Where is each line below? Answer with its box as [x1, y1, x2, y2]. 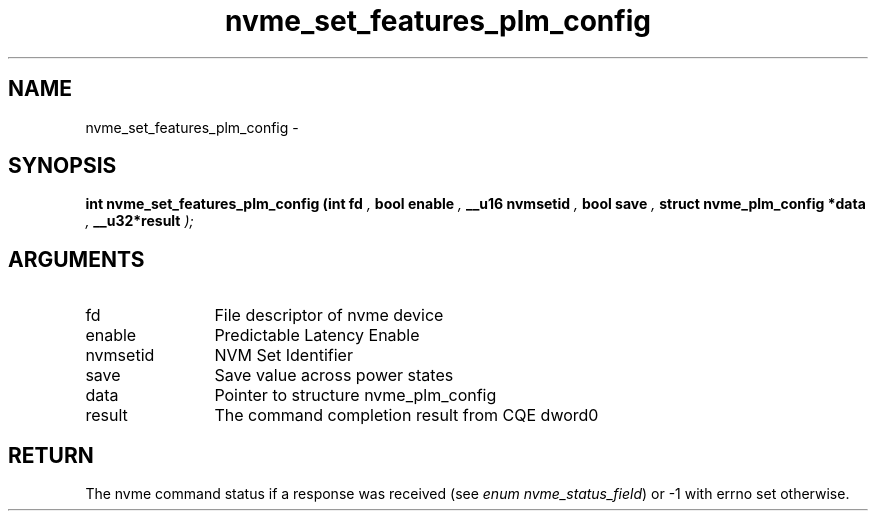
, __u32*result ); [85, 212, 194, 230]
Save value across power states [214, 365, 454, 386]
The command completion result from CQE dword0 [214, 405, 599, 426]
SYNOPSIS [8, 153, 117, 179]
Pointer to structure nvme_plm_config [214, 385, 497, 406]
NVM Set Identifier [214, 345, 353, 366]
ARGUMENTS [8, 246, 145, 272]
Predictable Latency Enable [214, 325, 420, 346]
